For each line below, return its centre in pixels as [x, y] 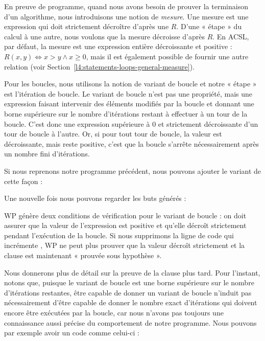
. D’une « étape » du [209, 26]
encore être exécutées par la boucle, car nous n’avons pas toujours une [114, 313]
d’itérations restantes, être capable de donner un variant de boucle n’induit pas [128, 292]
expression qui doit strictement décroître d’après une [87, 26]
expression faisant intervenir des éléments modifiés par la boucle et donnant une [129, 104]
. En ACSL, [231, 36]
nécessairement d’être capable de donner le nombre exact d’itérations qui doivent [131, 302]
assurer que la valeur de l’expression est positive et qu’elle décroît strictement [125, 225]
